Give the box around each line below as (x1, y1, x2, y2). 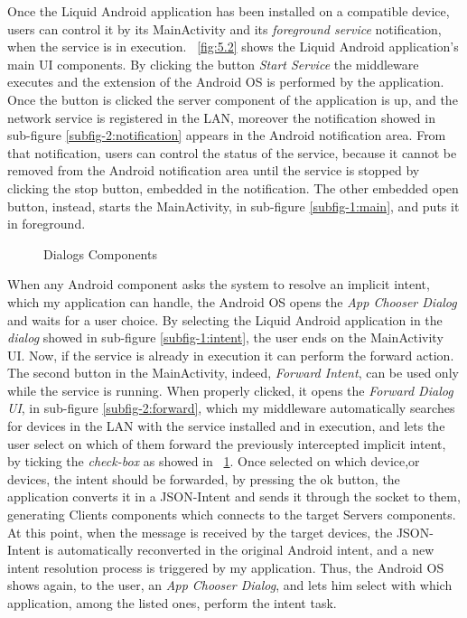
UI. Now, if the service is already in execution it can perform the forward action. (7, 345, 454, 364)
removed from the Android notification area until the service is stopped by (7, 161, 420, 180)
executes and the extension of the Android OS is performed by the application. (7, 72, 444, 91)
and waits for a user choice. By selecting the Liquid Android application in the (7, 310, 443, 329)
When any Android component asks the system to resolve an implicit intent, (7, 275, 430, 294)
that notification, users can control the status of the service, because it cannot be (7, 143, 457, 162)
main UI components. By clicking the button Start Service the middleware (7, 54, 419, 73)
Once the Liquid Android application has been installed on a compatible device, (7, 2, 450, 20)
